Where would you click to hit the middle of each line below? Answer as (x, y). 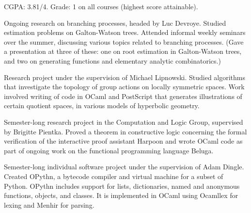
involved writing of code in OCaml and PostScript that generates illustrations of (123, 96)
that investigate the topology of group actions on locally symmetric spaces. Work (124, 87)
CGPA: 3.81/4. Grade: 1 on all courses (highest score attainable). (101, 6)
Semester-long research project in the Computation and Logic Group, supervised (124, 122)
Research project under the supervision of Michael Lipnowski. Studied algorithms (125, 77)
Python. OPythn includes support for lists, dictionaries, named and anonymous (122, 186)
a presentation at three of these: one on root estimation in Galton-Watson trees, (123, 51)
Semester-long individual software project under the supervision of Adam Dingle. (124, 167)
